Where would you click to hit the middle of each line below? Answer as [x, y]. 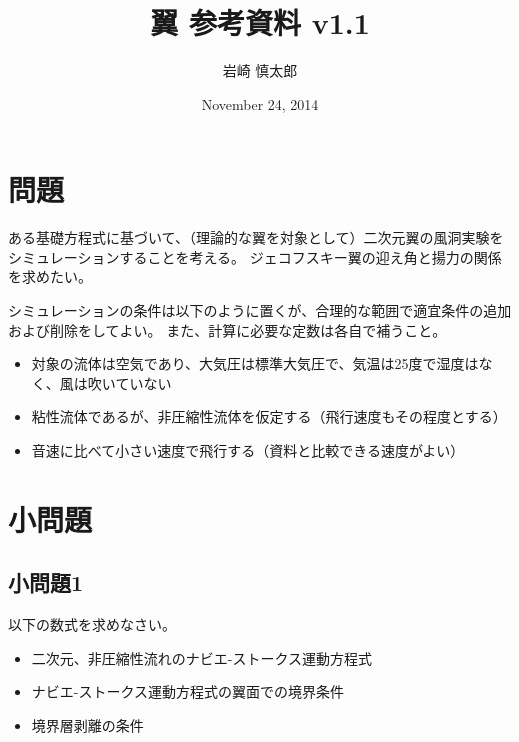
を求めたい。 [50, 276]
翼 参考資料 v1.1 [260, 22]
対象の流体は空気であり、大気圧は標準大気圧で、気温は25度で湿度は [255, 363]
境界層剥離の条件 [87, 724]
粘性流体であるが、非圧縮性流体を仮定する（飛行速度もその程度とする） [269, 416]
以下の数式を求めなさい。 [92, 624]
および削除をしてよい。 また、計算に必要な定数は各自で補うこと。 [227, 329]
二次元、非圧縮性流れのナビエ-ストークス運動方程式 [202, 657]
